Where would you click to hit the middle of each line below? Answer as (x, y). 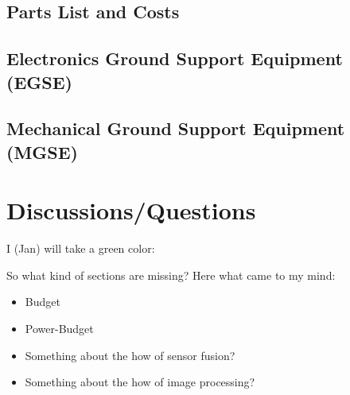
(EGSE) (39, 81)
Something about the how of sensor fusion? (130, 355)
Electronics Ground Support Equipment (175, 58)
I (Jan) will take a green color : (81, 248)
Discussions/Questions (131, 210)
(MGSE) (42, 151)
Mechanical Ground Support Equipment (176, 128)
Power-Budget (59, 329)
